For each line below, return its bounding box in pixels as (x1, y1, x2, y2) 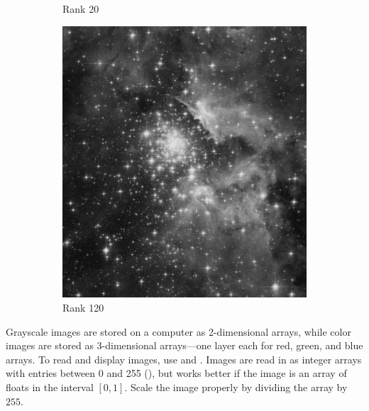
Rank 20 (62, 1, 99, 16)
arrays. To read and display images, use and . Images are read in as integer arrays (6, 351, 362, 366)
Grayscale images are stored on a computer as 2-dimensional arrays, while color (6, 324, 351, 339)
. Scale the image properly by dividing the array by (124, 380, 348, 395)
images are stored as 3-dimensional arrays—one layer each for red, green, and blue (6, 338, 363, 353)
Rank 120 (62, 300, 104, 315)
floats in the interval (6, 380, 94, 395)
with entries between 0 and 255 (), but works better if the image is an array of (6, 366, 347, 380)
